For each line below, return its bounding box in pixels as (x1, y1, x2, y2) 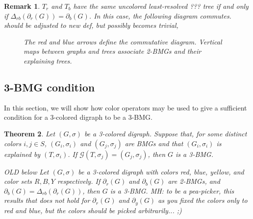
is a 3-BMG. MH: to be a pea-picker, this (110, 185, 234, 196)
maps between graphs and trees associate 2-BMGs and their (24, 46, 202, 56)
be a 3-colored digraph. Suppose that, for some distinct (84, 128, 247, 138)
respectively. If (57, 176, 101, 186)
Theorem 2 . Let (4, 128, 55, 138)
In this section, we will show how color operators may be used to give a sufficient (4, 102, 247, 112)
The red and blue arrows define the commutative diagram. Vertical (24, 36, 222, 46)
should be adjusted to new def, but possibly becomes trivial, (4, 20, 178, 30)
